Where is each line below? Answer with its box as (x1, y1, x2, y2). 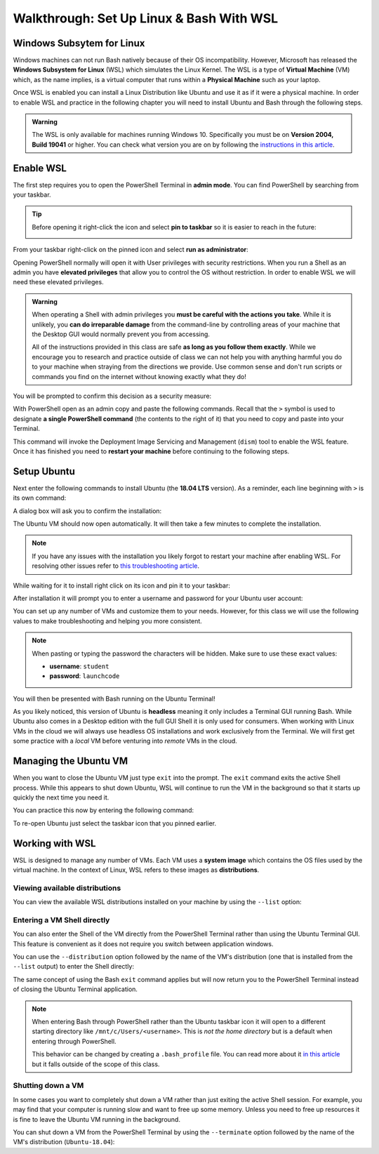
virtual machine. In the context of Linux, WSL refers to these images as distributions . (13, 865, 260, 874)
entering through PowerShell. (32, 1037, 117, 1045)
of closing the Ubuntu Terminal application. (13, 985, 138, 993)
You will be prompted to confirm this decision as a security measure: (13, 392, 212, 400)
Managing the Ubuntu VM (13, 755, 128, 767)
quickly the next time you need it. (13, 793, 109, 802)
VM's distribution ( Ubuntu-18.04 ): (13, 1138, 115, 1146)
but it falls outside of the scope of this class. (32, 1060, 160, 1068)
